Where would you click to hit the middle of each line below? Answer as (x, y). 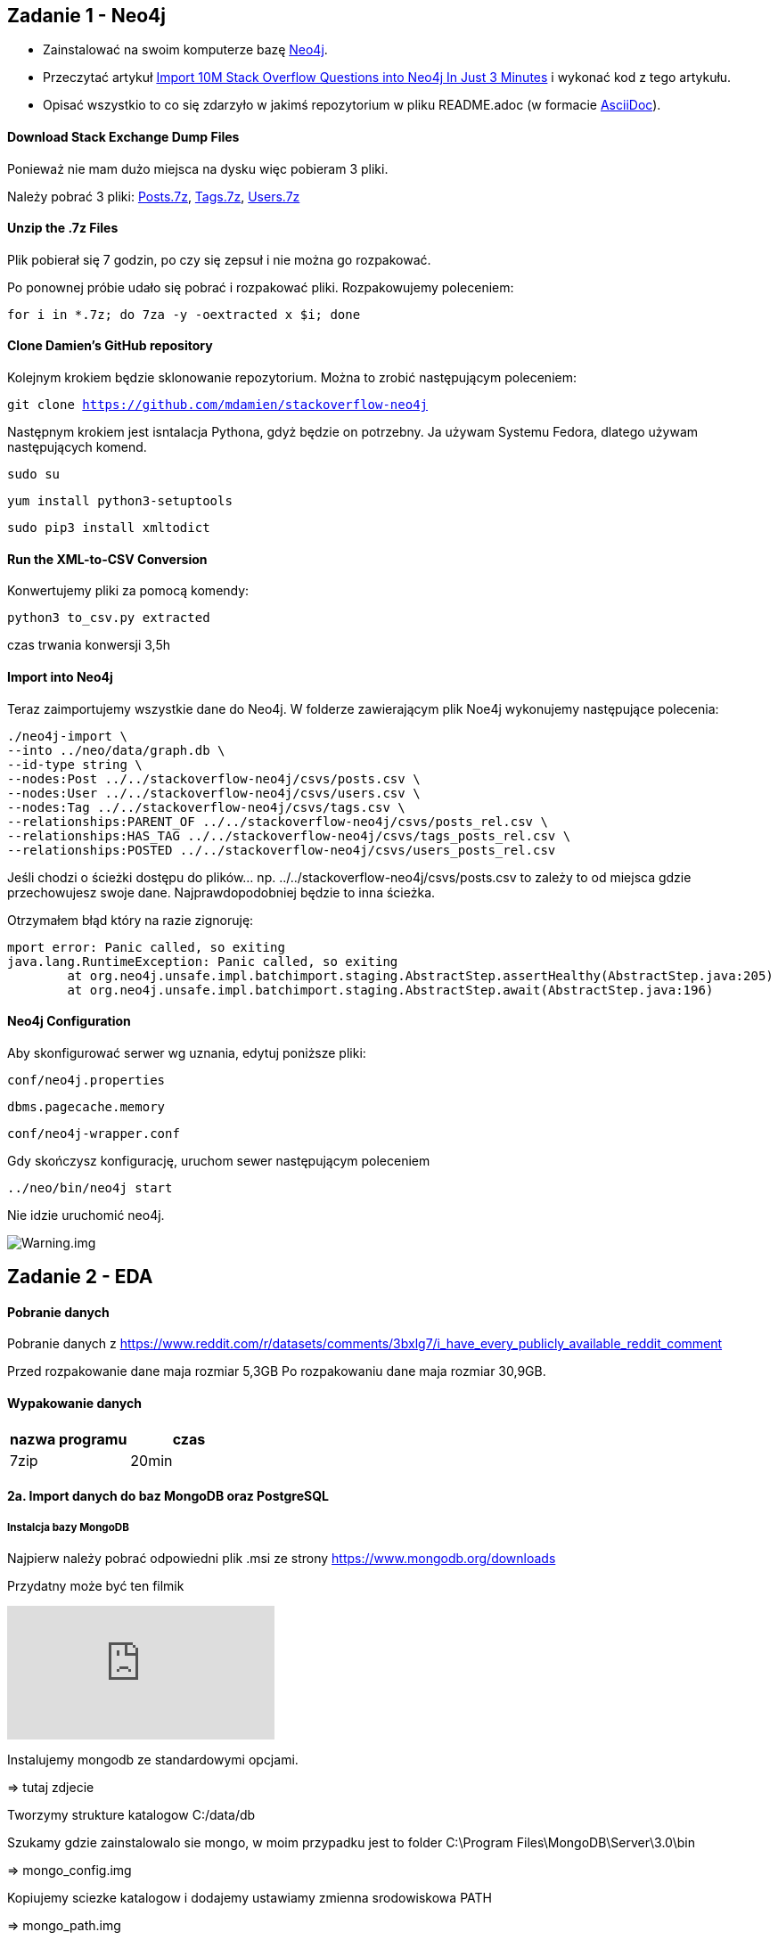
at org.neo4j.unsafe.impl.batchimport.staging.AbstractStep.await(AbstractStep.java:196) (390, 990)
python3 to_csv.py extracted (109, 618)
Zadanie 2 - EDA (80, 1277)
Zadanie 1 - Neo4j (86, 16)
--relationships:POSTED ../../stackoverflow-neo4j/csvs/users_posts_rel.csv (282, 850)
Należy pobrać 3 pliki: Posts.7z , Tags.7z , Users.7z (154, 196)
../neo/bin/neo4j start (90, 1187)
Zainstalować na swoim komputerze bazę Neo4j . (185, 50)
